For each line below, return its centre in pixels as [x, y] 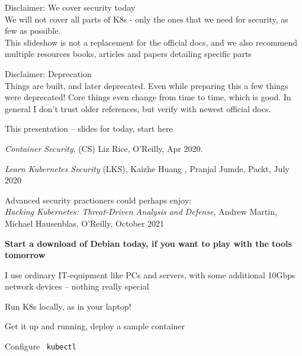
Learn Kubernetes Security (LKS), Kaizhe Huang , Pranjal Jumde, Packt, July [147, 168]
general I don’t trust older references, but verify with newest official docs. [138, 108]
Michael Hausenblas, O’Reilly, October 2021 [85, 223]
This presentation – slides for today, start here [89, 128]
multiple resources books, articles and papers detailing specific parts [128, 54]
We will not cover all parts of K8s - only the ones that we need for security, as [147, 19]
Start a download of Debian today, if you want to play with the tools [148, 243]
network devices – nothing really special [77, 286]
